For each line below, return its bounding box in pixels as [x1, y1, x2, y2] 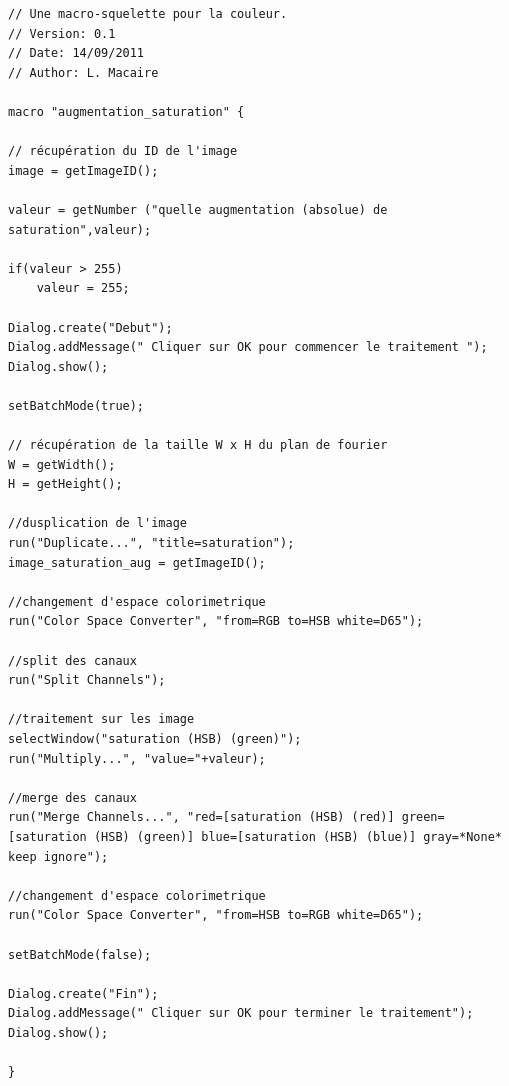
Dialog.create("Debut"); [8, 320, 173, 335]
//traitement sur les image [8, 712, 195, 727]
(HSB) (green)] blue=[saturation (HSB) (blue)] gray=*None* [93, 829, 502, 844]
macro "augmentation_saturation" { [8, 104, 245, 119]
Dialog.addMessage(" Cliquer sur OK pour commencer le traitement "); [8, 340, 488, 355]
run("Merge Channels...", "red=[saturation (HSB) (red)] [8, 810, 395, 825]
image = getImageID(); [8, 163, 159, 178]
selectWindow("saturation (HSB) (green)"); [8, 731, 302, 746]
